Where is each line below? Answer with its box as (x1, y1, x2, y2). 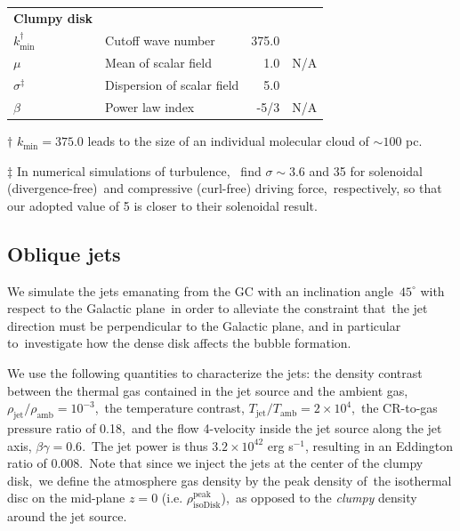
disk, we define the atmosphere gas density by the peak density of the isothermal (7, 471, 452, 489)
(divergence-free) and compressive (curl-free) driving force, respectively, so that (7, 179, 442, 197)
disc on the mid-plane (7, 488, 125, 507)
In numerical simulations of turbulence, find (16, 161, 262, 180)
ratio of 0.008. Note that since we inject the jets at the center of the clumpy (7, 454, 424, 472)
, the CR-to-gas (351, 398, 438, 417)
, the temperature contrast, (94, 398, 245, 417)
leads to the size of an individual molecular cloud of (87, 132, 369, 150)
